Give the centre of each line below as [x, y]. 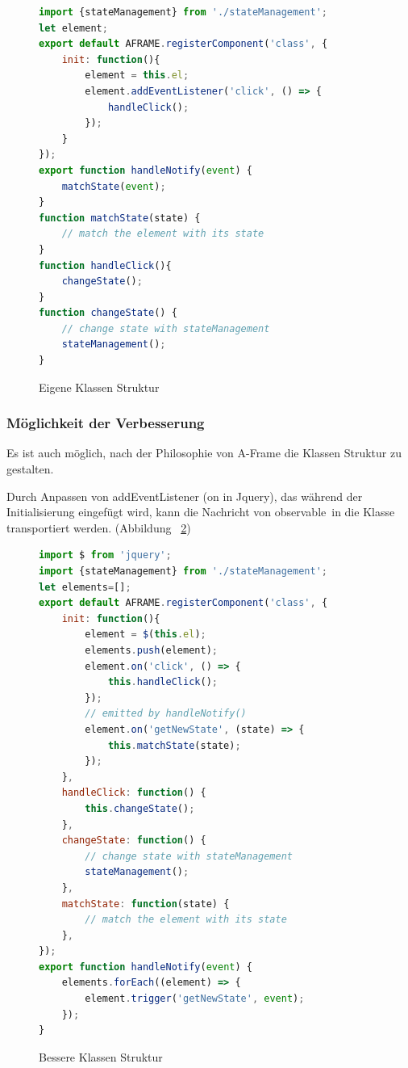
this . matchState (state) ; [174, 745]
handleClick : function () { [134, 793]
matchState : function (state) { [146, 904]
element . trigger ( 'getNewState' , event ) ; [195, 999]
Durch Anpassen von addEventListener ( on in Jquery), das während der [185, 496]
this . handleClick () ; [162, 682]
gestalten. [30, 469]
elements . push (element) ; [151, 650]
